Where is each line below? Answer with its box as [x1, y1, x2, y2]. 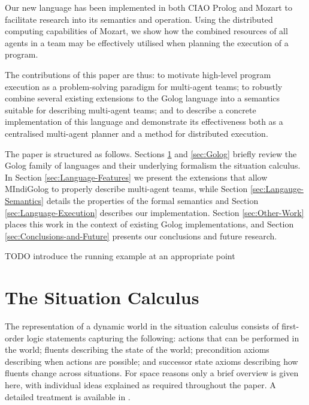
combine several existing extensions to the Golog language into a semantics [5, 92, 280, 104]
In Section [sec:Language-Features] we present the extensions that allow [5, 170, 268, 183]
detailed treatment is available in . [5, 390, 131, 403]
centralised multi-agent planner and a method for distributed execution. [5, 127, 268, 139]
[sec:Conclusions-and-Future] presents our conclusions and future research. [5, 229, 277, 242]
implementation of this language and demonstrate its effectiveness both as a [5, 115, 283, 128]
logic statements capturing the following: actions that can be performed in [26, 331, 299, 344]
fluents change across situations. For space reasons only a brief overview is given [5, 367, 299, 379]
